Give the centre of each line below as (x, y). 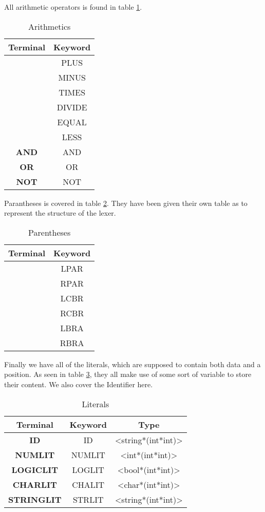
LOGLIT (88, 469)
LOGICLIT (35, 469)
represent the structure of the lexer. (60, 213)
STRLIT (88, 499)
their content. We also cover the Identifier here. (79, 384)
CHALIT (88, 484)
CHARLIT (35, 484)
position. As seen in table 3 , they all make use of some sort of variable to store (128, 374)
